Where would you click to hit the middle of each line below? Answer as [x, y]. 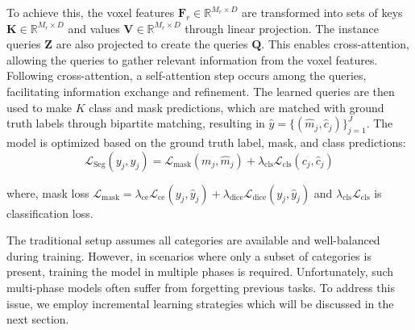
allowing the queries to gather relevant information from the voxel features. [192, 59]
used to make [39, 107]
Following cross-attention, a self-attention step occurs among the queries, [187, 75]
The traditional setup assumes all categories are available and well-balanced [193, 240]
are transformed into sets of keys [322, 12]
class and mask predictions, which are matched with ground [237, 107]
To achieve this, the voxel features [91, 12]
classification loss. [50, 213]
